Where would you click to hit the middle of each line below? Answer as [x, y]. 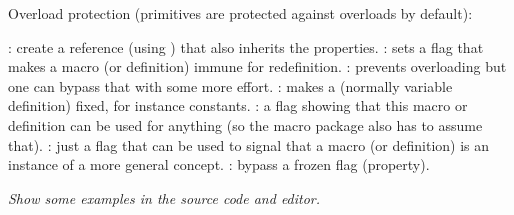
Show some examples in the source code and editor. [164, 197]
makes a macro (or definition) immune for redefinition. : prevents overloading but [257, 66]
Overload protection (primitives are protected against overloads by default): [240, 13]
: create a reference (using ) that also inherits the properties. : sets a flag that [246, 46]
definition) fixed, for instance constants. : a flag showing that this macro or [238, 105]
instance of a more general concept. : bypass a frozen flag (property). [219, 164]
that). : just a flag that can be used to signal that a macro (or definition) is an [249, 144]
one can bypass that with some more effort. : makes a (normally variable [230, 85]
